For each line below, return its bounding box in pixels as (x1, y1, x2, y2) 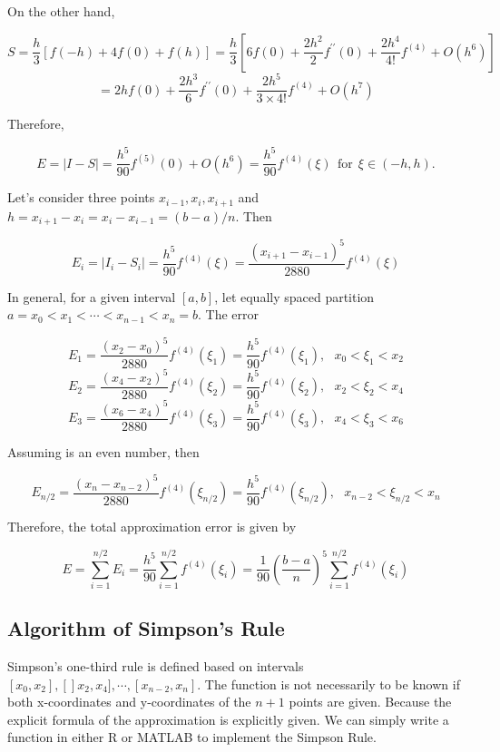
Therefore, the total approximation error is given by (7, 517, 297, 536)
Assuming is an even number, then (7, 442, 200, 461)
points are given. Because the (289, 692, 452, 711)
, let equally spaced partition (214, 287, 375, 306)
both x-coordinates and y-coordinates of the (7, 692, 251, 711)
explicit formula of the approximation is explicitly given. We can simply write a (7, 709, 449, 728)
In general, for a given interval (7, 287, 176, 306)
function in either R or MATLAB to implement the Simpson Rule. (7, 728, 377, 747)
